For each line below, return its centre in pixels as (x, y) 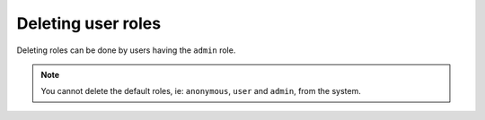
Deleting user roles (89, 23)
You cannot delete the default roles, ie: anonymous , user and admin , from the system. (201, 91)
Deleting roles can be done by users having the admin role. (126, 50)
